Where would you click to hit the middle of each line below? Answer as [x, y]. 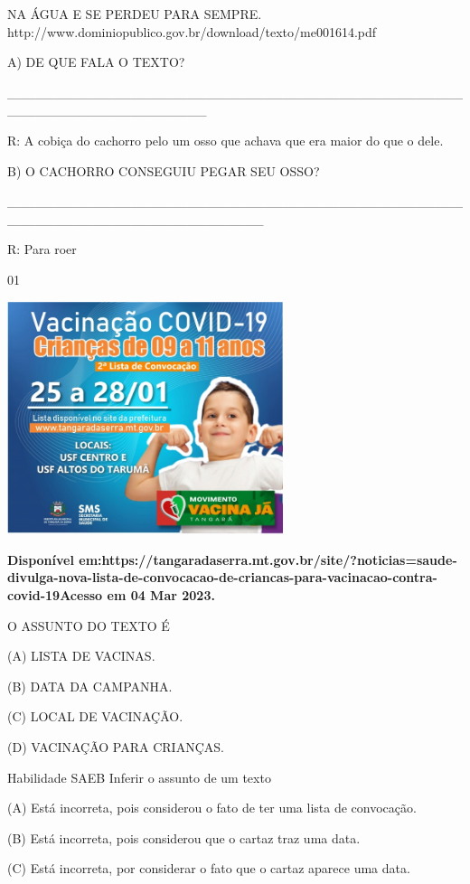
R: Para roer [42, 249]
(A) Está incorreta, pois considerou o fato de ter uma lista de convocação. [212, 808]
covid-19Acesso [55, 594]
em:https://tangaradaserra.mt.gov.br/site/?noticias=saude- [268, 559]
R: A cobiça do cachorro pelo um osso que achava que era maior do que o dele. [226, 140]
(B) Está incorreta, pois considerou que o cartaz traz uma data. [184, 837]
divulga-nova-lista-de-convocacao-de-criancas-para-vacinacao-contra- [222, 577]
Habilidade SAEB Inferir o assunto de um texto [139, 777]
